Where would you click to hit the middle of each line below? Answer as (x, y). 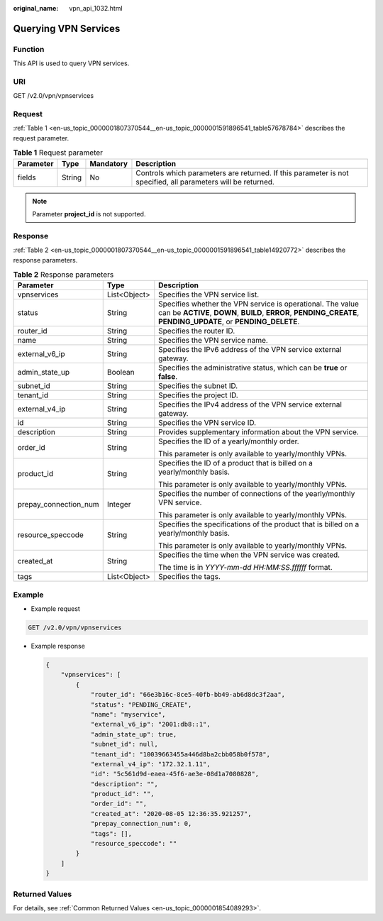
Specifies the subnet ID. (198, 386)
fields (27, 177)
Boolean (121, 373)
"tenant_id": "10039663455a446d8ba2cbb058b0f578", (181, 754)
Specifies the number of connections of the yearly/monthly (257, 494)
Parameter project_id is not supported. (89, 214)
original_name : (36, 8)
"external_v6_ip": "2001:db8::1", (150, 724)
